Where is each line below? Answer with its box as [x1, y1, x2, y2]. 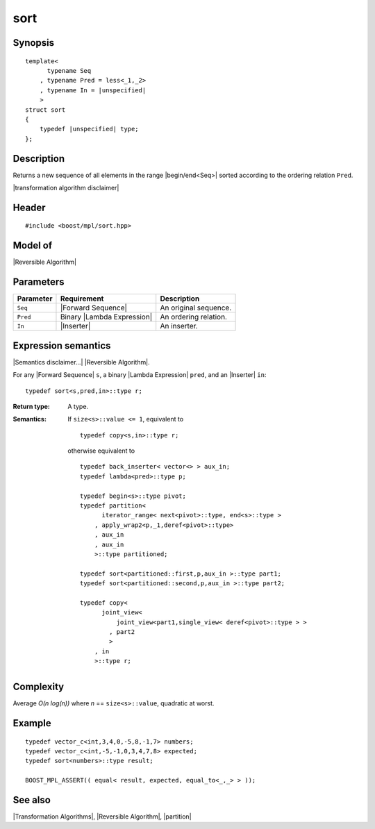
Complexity [12, 681, 65, 693]
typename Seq [47, 67, 92, 74]
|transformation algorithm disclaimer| [12, 183, 119, 192]
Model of [12, 240, 53, 251]
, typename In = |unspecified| [39, 86, 147, 94]
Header [12, 201, 46, 213]
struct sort [25, 106, 66, 114]
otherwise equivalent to [67, 446, 135, 455]
